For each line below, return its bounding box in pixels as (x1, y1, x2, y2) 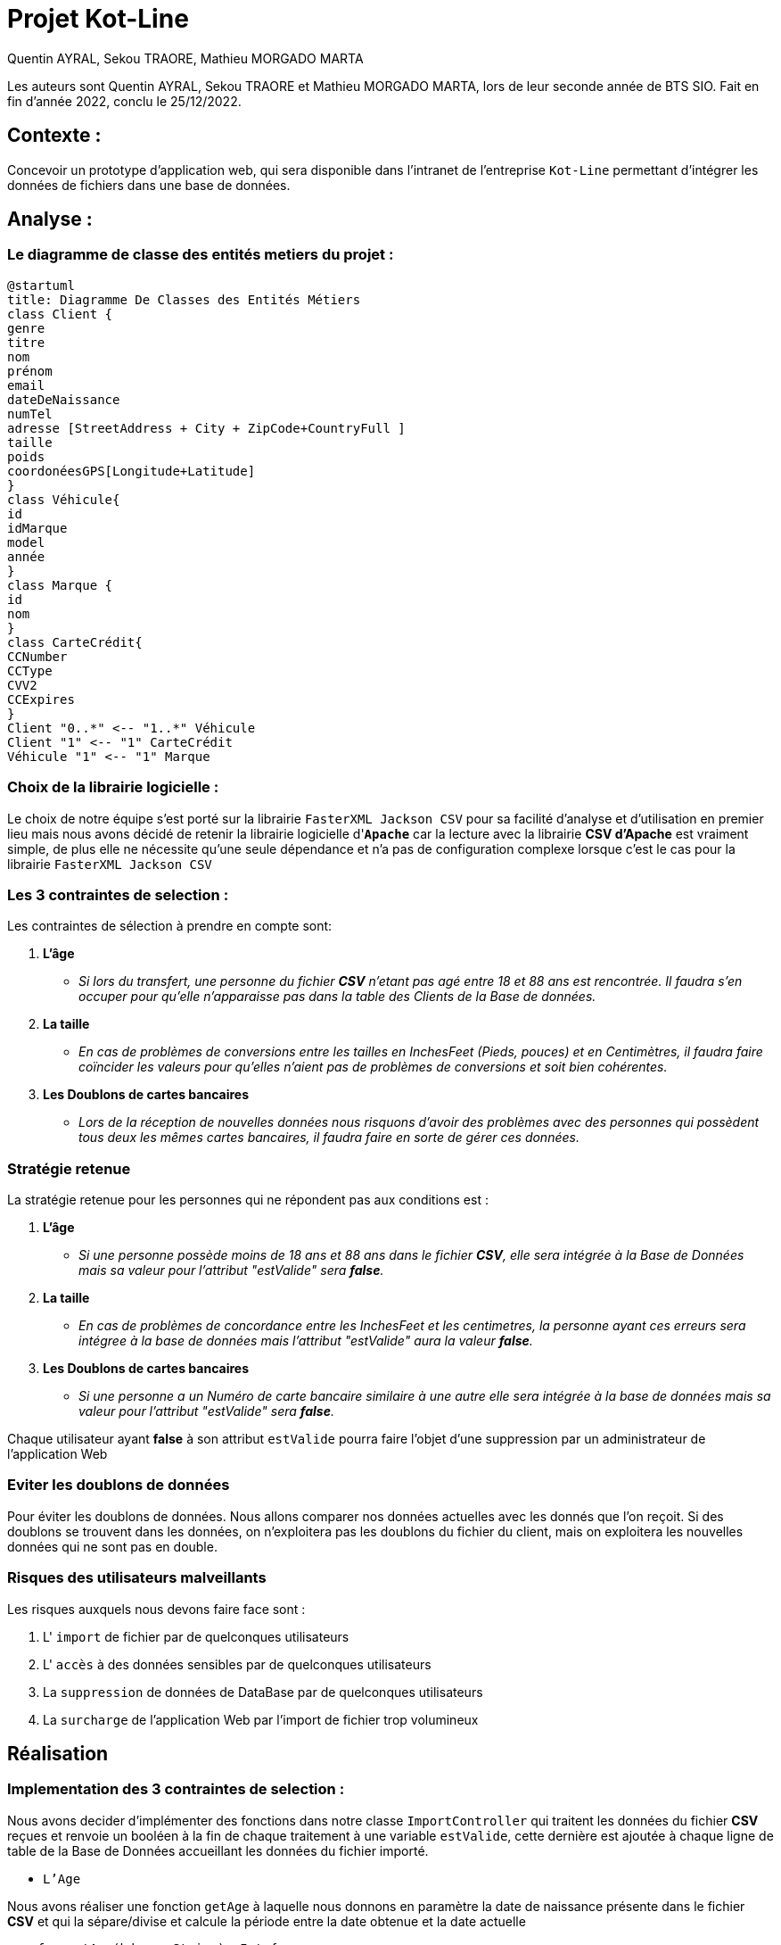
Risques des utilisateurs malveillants (7, 1568, 267, 1587)
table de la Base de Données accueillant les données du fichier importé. (7, 1842, 429, 1858)
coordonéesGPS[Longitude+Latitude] (7, 463, 256, 478)
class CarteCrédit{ (7, 634, 143, 650)
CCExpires (7, 691, 75, 707)
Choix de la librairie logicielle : (7, 778, 219, 797)
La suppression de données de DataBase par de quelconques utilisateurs (43, 1684, 483, 1700)
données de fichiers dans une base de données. (7, 177, 291, 193)
